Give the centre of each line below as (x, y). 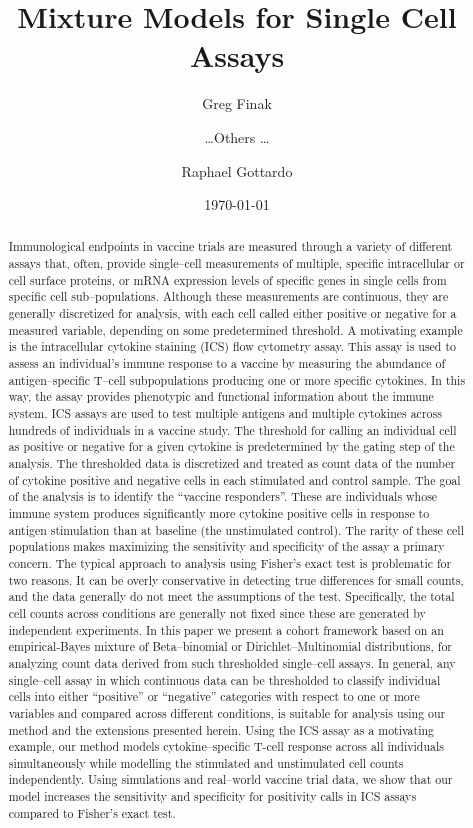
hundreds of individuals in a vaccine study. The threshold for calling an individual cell (232, 429)
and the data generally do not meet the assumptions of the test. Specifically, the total (231, 596)
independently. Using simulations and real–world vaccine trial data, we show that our (230, 779)
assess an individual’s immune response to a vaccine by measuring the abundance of (227, 363)
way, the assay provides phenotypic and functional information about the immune (221, 396)
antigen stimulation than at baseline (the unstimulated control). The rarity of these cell (236, 529)
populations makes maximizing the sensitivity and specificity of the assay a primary (226, 546)
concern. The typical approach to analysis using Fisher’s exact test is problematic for (230, 562)
